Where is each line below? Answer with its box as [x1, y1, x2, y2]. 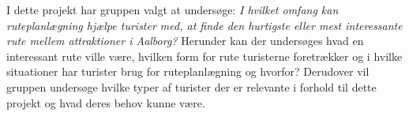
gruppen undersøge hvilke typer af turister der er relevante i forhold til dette [6, 78, 377, 95]
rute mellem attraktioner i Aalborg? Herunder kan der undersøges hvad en [6, 32, 364, 49]
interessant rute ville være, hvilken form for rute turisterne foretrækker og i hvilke [6, 47, 403, 64]
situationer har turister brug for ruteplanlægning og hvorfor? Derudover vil [6, 63, 370, 80]
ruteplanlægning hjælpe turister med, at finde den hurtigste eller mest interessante [6, 17, 403, 33]
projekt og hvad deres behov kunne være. [6, 94, 205, 110]
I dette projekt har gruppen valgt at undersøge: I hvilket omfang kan [6, 2, 339, 17]
